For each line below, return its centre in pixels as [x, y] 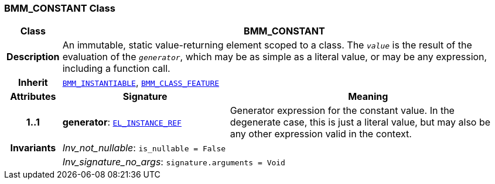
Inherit [33, 83]
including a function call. [116, 69]
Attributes [33, 97]
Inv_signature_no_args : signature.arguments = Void [174, 162]
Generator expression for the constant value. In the [342, 111]
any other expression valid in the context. [321, 134]
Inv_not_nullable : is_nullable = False [144, 148]
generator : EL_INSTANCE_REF [122, 122]
